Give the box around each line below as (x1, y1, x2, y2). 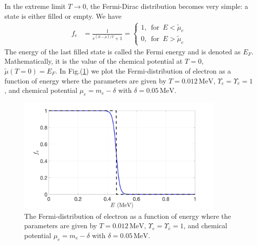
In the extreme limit (4, 1, 66, 11)
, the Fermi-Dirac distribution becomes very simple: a (86, 1, 249, 11)
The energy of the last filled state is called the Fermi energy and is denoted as (4, 46, 241, 56)
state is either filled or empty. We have (4, 10, 122, 21)
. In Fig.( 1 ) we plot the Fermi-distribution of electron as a (55, 66, 231, 76)
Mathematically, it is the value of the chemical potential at (4, 56, 183, 66)
